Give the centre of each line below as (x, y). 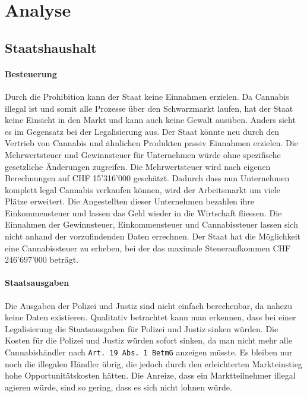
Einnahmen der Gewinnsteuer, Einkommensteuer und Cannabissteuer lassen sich (151, 224)
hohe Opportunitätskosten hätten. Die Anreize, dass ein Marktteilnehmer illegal (150, 375)
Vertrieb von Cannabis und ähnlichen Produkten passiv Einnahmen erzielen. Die (151, 143)
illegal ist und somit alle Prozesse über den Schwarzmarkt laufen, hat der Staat (149, 108)
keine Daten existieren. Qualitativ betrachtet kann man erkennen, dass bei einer (151, 317)
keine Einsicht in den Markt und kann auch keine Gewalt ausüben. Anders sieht (150, 120)
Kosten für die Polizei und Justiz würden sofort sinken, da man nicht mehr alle (148, 340)
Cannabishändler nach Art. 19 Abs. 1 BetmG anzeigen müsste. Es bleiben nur (149, 352)
